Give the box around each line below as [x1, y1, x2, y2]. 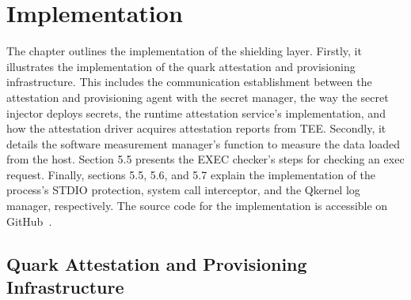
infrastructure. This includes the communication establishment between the [6, 73, 372, 90]
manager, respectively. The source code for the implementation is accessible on [6, 197, 388, 214]
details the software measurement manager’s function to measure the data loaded [6, 135, 401, 152]
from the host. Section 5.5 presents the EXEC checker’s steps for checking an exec [6, 151, 405, 167]
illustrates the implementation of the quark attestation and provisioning [6, 58, 356, 74]
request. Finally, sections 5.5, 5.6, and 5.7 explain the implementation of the [6, 166, 375, 182]
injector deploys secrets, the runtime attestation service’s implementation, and [6, 104, 386, 121]
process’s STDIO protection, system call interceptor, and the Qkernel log [6, 182, 360, 198]
